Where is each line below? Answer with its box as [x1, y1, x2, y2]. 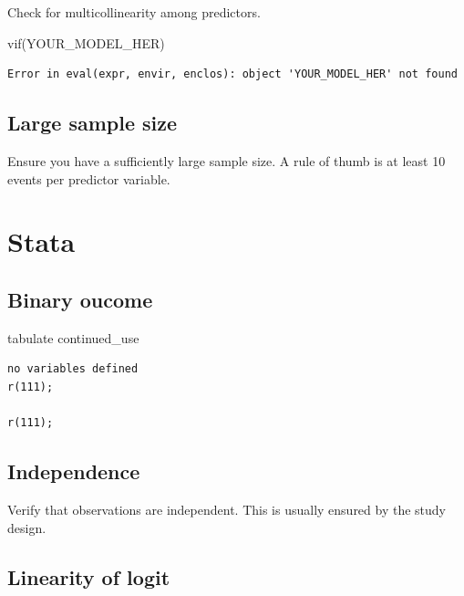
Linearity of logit [7, 562, 170, 591]
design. [7, 518, 46, 537]
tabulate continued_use [7, 328, 139, 347]
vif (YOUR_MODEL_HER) [7, 33, 165, 52]
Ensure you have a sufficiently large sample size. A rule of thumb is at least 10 [7, 151, 446, 170]
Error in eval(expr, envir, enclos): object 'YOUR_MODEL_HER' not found [7, 68, 458, 81]
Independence [7, 457, 140, 486]
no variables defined [7, 362, 139, 376]
